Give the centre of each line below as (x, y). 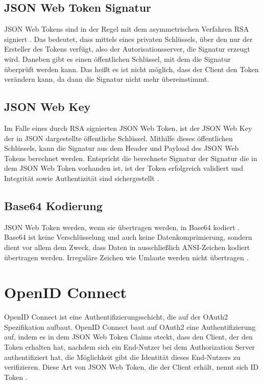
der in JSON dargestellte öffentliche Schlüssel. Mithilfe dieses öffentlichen (118, 138)
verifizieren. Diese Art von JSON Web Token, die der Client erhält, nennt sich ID (131, 367)
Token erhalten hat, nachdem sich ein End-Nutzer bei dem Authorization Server (129, 347)
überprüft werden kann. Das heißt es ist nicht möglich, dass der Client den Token (131, 69)
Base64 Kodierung (53, 205)
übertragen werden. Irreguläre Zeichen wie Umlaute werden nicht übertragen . (126, 257)
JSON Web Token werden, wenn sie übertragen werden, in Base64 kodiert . (122, 227)
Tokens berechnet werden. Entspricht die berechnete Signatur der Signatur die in (131, 158)
